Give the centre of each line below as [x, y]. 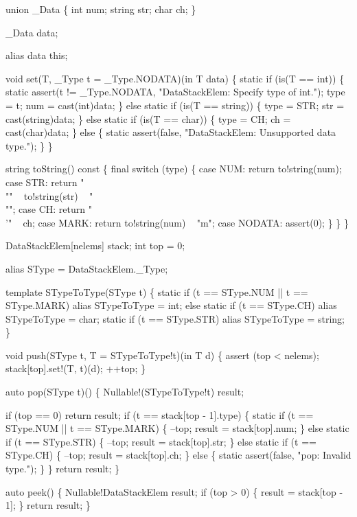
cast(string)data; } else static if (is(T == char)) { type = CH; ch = [148, 118]
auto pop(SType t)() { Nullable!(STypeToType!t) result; [125, 392]
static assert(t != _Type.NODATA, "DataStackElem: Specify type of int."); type [175, 92]
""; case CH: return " [49, 209]
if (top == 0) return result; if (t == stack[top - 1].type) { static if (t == [160, 414]
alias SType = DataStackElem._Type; [87, 268]
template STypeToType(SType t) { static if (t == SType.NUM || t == [157, 291]
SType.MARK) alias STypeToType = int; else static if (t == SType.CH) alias [171, 305]
